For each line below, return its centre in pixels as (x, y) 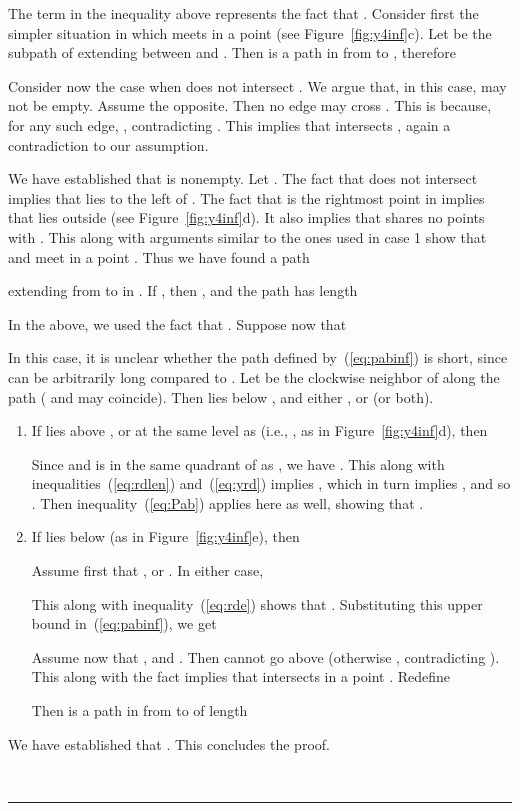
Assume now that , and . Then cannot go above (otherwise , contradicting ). (265, 656)
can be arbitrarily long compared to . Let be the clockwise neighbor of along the (254, 376)
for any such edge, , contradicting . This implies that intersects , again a (229, 124)
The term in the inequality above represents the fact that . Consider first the (243, 13)
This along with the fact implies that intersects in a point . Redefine (240, 676)
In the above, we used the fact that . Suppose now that (177, 323)
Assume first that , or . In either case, (147, 570)
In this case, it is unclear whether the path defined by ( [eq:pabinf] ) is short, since (258, 357)
